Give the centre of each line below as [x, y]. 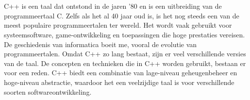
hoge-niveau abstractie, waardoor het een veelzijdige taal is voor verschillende [119, 82]
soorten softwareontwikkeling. [48, 92]
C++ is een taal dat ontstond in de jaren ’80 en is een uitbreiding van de [113, 6]
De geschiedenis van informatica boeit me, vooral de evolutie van [100, 44]
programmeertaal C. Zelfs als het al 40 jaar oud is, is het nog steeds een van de [122, 15]
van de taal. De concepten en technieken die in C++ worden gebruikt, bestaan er [125, 63]
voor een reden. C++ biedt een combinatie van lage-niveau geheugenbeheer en [121, 73]
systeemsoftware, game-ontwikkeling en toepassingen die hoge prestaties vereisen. [125, 34]
